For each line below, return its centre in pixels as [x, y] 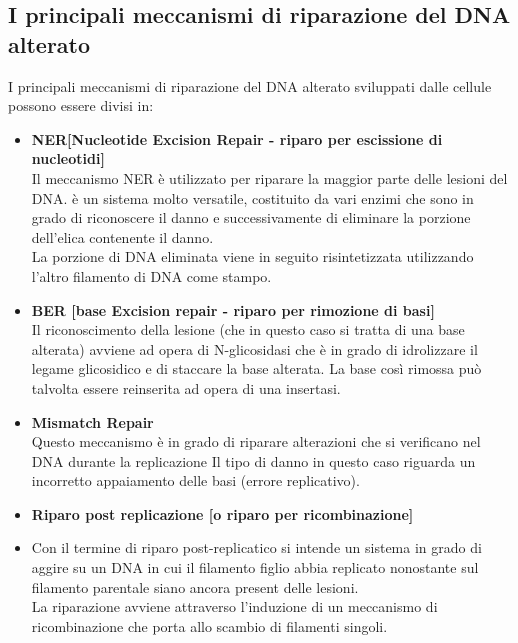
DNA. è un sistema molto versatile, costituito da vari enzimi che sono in [252, 197]
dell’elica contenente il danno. [122, 236]
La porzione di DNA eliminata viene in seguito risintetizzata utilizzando [252, 256]
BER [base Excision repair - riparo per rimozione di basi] [233, 309]
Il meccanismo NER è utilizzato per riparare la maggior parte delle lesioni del [269, 177]
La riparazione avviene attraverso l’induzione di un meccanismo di [234, 606]
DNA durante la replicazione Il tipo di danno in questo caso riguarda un [253, 460]
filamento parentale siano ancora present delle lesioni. [195, 586]
